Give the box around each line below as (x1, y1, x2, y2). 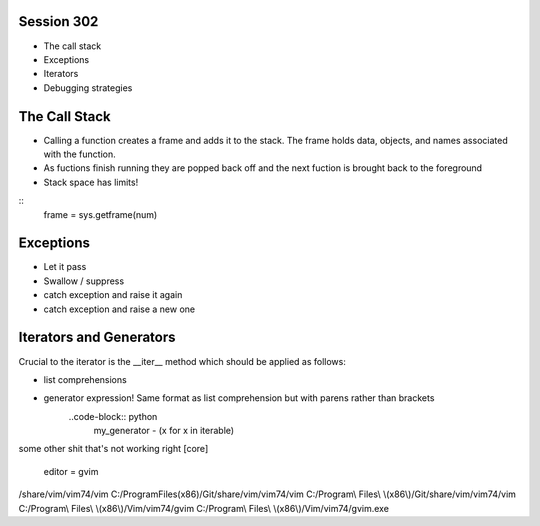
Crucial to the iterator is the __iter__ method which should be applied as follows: (18, 355, 347, 367)
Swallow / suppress (43, 275, 125, 287)
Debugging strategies (43, 81, 133, 94)
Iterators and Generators (18, 329, 176, 346)
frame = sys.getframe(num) (43, 208, 158, 220)
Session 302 (18, 13, 99, 30)
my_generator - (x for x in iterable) (93, 425, 235, 437)
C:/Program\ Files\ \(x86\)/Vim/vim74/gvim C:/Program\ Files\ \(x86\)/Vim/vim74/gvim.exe (18, 502, 390, 514)
